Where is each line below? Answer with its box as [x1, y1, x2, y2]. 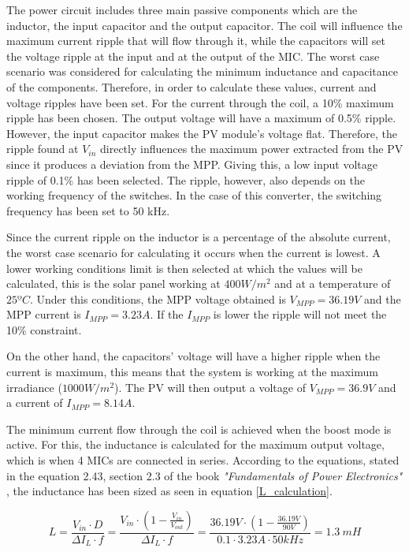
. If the [150, 306, 184, 323]
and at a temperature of [274, 275, 391, 292]
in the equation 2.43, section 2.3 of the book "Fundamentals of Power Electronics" [6, 467, 403, 483]
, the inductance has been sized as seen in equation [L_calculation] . [6, 483, 333, 499]
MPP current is [6, 306, 81, 323]
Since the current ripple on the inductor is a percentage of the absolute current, [6, 229, 391, 245]
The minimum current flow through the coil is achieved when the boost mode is [6, 420, 392, 437]
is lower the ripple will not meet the [213, 306, 387, 323]
